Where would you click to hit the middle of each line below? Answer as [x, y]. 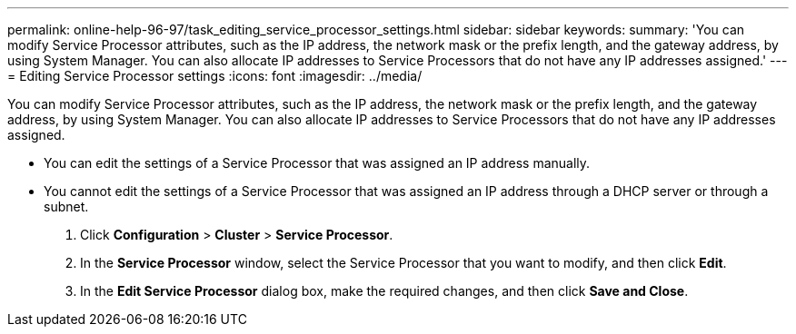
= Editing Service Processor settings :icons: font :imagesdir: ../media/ [215, 76]
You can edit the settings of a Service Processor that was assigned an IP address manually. [317, 163]
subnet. [66, 206]
